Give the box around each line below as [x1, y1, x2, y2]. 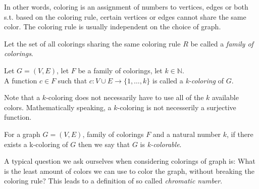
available [212, 92, 239, 103]
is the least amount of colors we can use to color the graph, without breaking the [4, 165, 254, 176]
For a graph [4, 128, 40, 139]
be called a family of [190, 38, 253, 49]
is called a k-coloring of [152, 75, 224, 85]
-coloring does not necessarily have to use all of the [46, 92, 204, 103]
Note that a [4, 92, 40, 103]
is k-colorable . [140, 138, 182, 149]
